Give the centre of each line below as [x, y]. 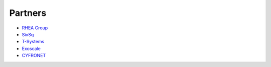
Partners [28, 13]
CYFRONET [34, 56]
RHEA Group [35, 28]
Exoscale [31, 48]
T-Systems [33, 42]
